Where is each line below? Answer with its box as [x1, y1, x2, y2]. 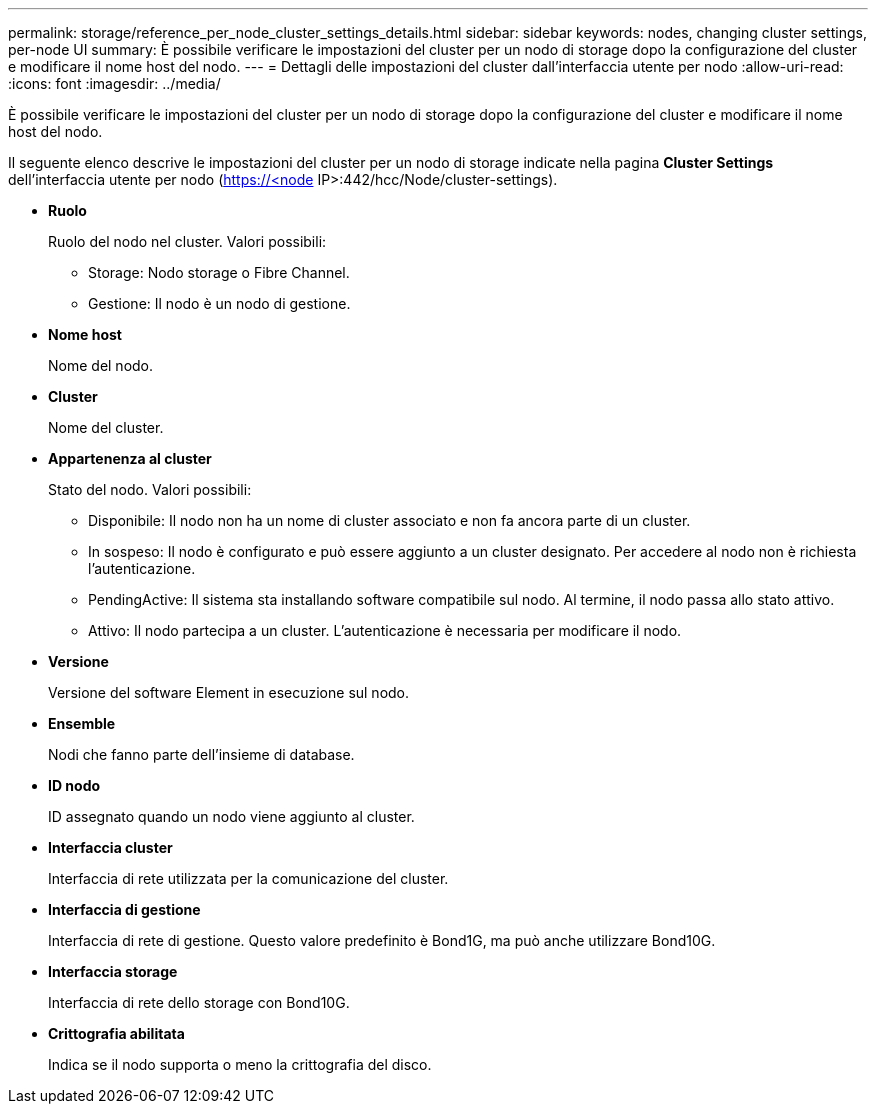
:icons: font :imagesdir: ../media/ [8, 75, 221, 92]
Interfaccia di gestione [48, 901, 201, 918]
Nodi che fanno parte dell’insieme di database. [48, 746, 355, 763]
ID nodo [48, 777, 101, 794]
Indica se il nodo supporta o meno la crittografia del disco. [48, 1056, 432, 1073]
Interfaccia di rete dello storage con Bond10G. [48, 994, 350, 1011]
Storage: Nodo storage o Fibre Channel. [88, 264, 350, 281]
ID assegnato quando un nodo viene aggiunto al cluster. [48, 808, 415, 825]
